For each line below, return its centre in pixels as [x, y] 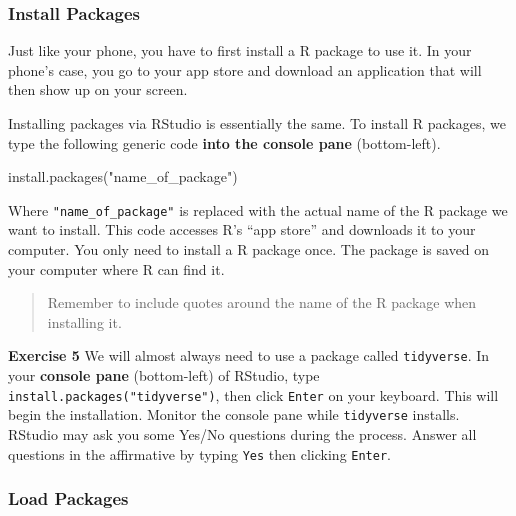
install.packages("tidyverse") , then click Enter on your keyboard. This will [253, 394]
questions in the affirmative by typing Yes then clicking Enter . [199, 453]
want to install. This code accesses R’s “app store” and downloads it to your [242, 229]
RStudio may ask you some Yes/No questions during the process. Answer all [242, 433]
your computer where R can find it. [116, 268]
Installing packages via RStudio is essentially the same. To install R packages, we [257, 123]
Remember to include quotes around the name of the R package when [262, 302]
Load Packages [68, 498]
